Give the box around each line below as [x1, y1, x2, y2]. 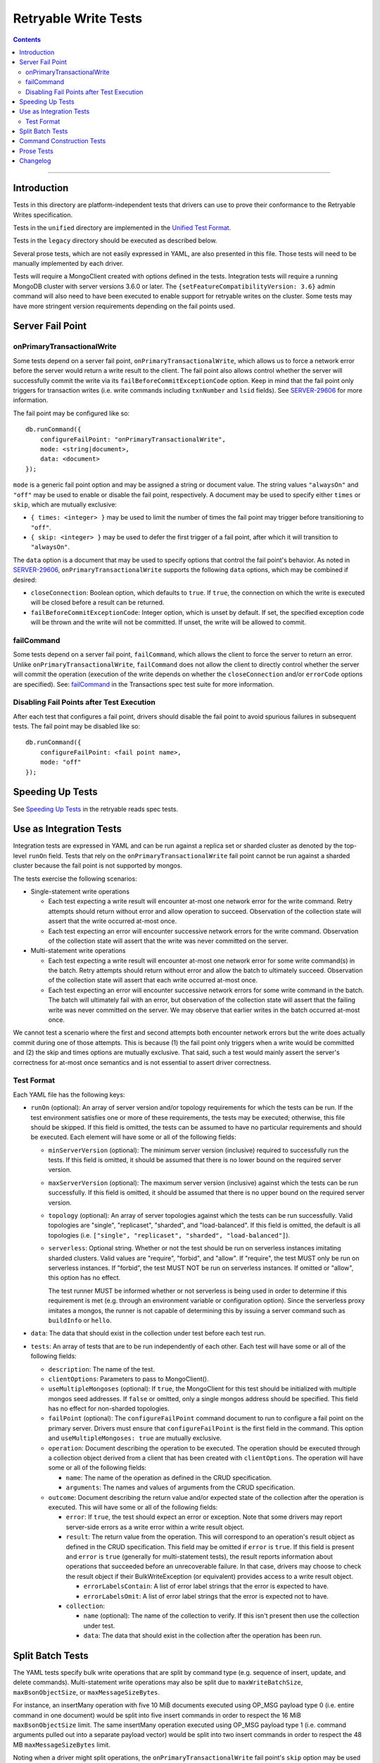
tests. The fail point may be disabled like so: [13, 722, 141, 731]
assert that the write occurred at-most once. [48, 917, 177, 925]
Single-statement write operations [30, 887, 130, 896]
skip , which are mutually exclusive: [13, 500, 118, 508]
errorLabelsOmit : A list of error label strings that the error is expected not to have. [83, 1592, 329, 1600]
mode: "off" [39, 758, 82, 767]
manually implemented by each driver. [13, 260, 124, 268]
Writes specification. [13, 210, 73, 219]
